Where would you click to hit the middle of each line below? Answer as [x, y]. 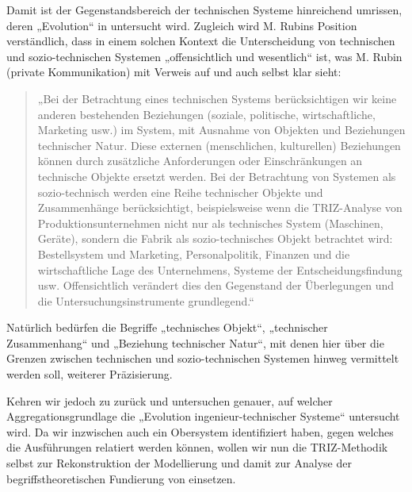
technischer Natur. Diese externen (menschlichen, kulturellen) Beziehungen [219, 145]
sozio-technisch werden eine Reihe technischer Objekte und [180, 192]
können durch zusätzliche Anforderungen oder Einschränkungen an [200, 161]
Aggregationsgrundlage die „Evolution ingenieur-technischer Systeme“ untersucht [203, 416]
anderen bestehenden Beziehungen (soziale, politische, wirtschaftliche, [206, 114]
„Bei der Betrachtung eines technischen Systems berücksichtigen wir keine [217, 98]
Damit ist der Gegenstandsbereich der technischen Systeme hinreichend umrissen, [204, 10]
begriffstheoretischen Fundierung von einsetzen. [121, 478]
